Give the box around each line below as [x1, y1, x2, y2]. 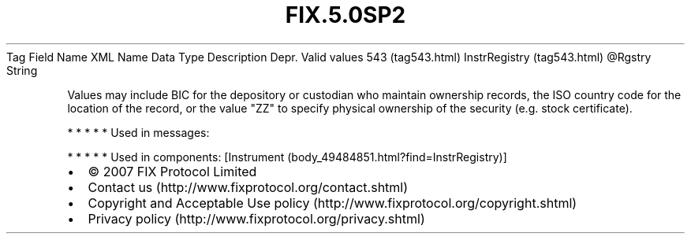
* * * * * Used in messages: [67, 125, 210, 139]
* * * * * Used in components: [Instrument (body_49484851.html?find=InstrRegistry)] [67, 150, 507, 164]
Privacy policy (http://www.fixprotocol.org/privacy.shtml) [88, 210, 425, 227]
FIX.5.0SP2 [285, 2, 406, 28]
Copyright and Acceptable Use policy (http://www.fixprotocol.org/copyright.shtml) [88, 194, 577, 211]
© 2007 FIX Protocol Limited [88, 163, 257, 179]
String [6, 63, 38, 77]
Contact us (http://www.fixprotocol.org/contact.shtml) [88, 179, 409, 195]
